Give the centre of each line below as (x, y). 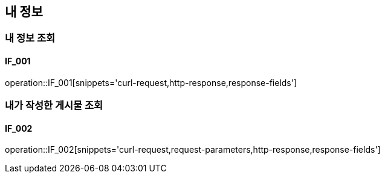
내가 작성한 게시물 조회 (54, 106)
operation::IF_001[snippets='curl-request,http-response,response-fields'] (151, 82)
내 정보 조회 (30, 38)
